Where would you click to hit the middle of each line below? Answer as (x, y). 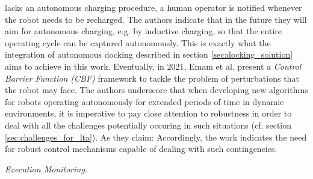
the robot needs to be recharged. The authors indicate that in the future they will (156, 19)
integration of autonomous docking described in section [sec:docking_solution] (149, 54)
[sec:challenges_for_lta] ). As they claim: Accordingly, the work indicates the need (156, 137)
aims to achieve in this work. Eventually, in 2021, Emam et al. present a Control (153, 66)
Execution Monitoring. (46, 168)
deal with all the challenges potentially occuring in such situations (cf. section (148, 125)
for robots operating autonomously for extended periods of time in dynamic (144, 101)
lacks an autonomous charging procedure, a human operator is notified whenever (153, 7)
